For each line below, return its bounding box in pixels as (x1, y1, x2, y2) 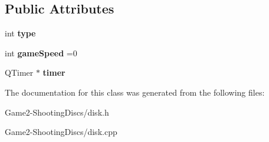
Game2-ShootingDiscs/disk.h (5, 106, 109, 118)
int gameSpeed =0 (5, 46, 77, 59)
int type (5, 27, 36, 39)
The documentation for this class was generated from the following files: (5, 86, 265, 98)
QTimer (5, 66, 34, 79)
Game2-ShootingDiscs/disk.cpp (5, 126, 117, 138)
